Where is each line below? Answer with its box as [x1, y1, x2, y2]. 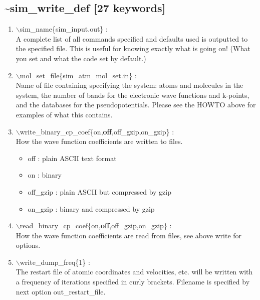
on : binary [28, 170, 62, 180]
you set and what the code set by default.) [16, 53, 146, 63]
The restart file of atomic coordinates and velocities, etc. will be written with [16, 266, 253, 277]
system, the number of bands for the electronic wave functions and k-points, [16, 89, 249, 100]
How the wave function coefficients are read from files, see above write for [16, 230, 242, 240]
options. [16, 240, 41, 250]
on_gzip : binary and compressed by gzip [28, 203, 155, 214]
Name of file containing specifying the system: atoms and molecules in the [16, 80, 243, 90]
